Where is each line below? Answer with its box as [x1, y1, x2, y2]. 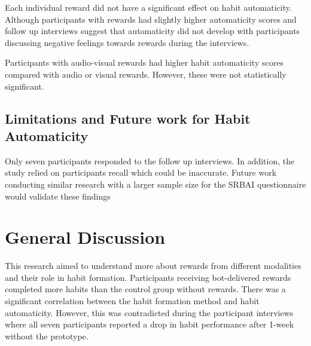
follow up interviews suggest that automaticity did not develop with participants [5, 25, 300, 37]
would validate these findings [5, 189, 111, 202]
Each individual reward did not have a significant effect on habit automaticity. [5, 1, 292, 13]
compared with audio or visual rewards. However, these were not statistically [5, 68, 286, 80]
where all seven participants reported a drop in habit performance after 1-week [5, 318, 294, 330]
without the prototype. [5, 329, 89, 342]
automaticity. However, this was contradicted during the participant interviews [5, 306, 294, 319]
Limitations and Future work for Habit [5, 109, 251, 127]
